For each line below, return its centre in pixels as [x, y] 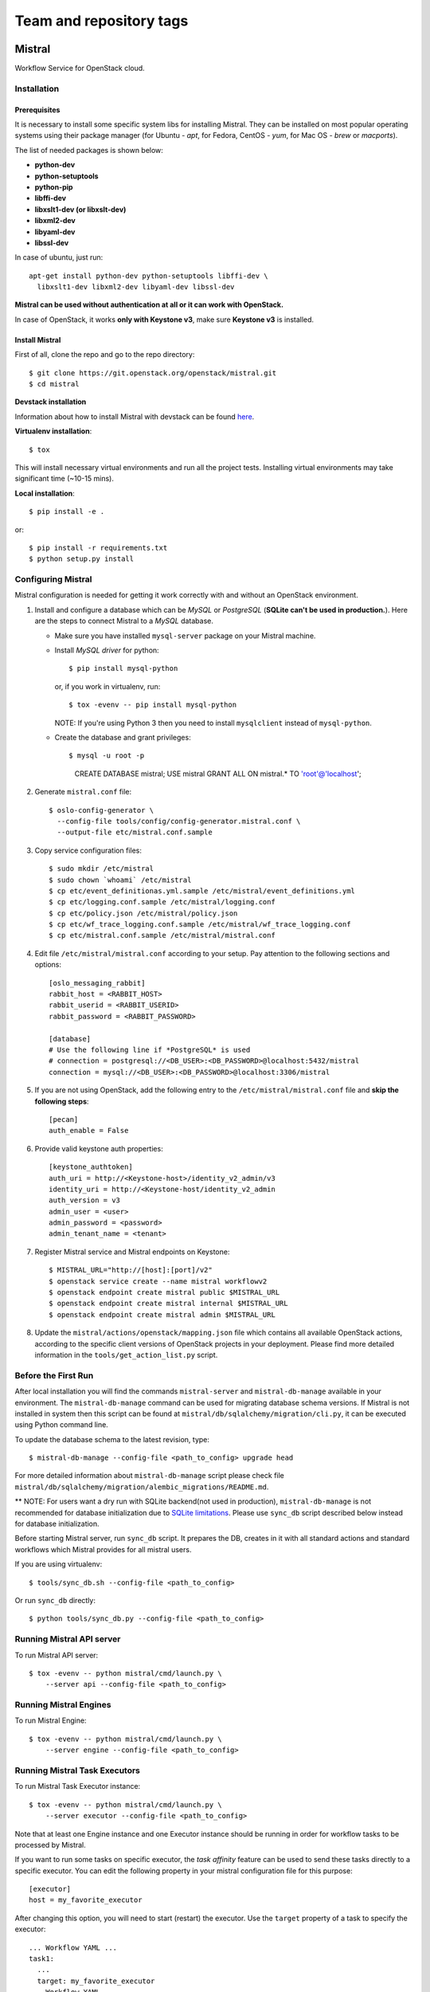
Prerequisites [37, 110]
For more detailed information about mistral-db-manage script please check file [149, 1476]
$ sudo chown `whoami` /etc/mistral [120, 880]
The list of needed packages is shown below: [89, 150]
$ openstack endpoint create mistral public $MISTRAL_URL [164, 1292]
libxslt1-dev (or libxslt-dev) [80, 209]
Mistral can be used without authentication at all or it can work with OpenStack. [149, 305]
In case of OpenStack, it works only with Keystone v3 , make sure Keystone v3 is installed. [164, 320]
